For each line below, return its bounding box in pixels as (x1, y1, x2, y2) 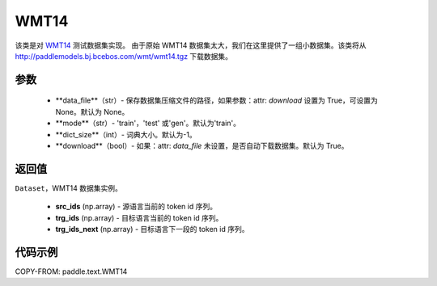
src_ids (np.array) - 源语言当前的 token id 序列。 (55, 202, 218, 212)
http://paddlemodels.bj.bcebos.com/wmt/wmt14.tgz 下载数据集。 (15, 51, 233, 61)
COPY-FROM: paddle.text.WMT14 (15, 267, 128, 276)
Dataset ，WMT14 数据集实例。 (15, 183, 123, 193)
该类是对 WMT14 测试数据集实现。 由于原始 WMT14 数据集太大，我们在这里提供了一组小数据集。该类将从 (15, 40, 367, 50)
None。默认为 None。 (55, 107, 129, 116)
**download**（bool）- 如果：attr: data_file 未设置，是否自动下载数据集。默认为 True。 (55, 141, 349, 150)
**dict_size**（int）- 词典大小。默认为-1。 (55, 129, 197, 139)
